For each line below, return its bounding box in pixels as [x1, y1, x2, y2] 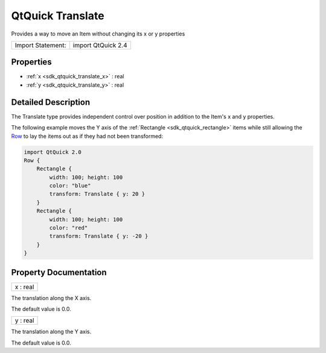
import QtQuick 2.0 [24, 148, 81, 155]
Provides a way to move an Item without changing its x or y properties [11, 30, 185, 37]
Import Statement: [14, 41, 66, 49]
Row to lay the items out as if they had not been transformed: [11, 133, 163, 140]
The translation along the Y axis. [11, 328, 92, 336]
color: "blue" [49, 183, 91, 189]
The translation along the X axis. [11, 294, 92, 301]
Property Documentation [11, 267, 107, 277]
